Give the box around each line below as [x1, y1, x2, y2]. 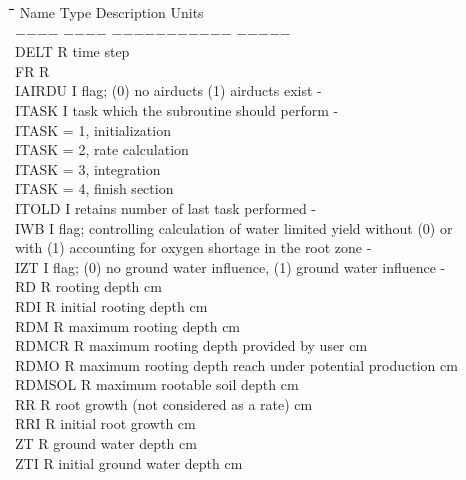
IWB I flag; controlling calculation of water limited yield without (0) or [15, 217, 453, 238]
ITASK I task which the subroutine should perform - [15, 99, 339, 120]
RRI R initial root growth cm [15, 413, 196, 434]
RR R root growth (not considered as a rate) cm [15, 393, 313, 414]
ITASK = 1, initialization [15, 119, 171, 140]
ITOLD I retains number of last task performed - [15, 197, 316, 218]
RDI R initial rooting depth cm [15, 295, 208, 316]
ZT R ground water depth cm [15, 433, 197, 454]
